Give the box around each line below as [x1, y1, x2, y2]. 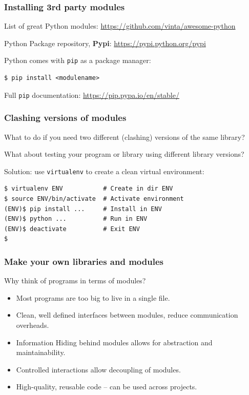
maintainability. [16, 347, 66, 358]
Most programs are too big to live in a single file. [16, 292, 170, 303]
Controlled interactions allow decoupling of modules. [16, 364, 181, 375]
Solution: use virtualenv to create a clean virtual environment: [4, 165, 204, 176]
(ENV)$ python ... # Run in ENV [4, 215, 148, 223]
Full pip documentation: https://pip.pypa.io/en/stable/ [4, 89, 179, 100]
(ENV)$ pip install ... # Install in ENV [4, 205, 162, 213]
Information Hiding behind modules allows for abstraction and [16, 337, 213, 347]
